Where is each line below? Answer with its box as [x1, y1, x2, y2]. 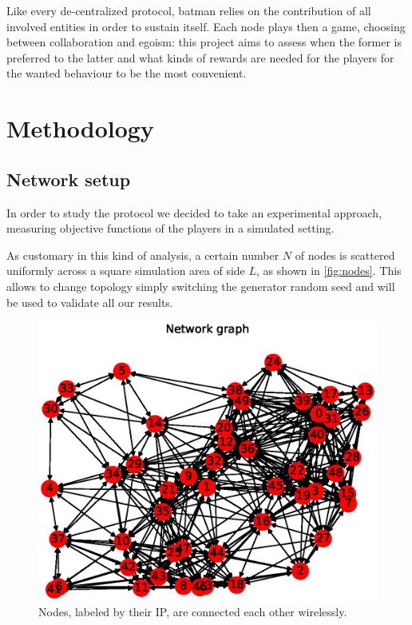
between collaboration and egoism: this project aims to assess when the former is [6, 34, 402, 50]
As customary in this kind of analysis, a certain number [6, 246, 279, 263]
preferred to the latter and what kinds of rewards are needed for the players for [6, 49, 394, 66]
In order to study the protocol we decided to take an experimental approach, [6, 204, 382, 221]
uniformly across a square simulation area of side [6, 262, 245, 279]
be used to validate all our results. [6, 293, 173, 310]
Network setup [6, 166, 131, 191]
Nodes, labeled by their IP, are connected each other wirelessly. [38, 603, 347, 620]
